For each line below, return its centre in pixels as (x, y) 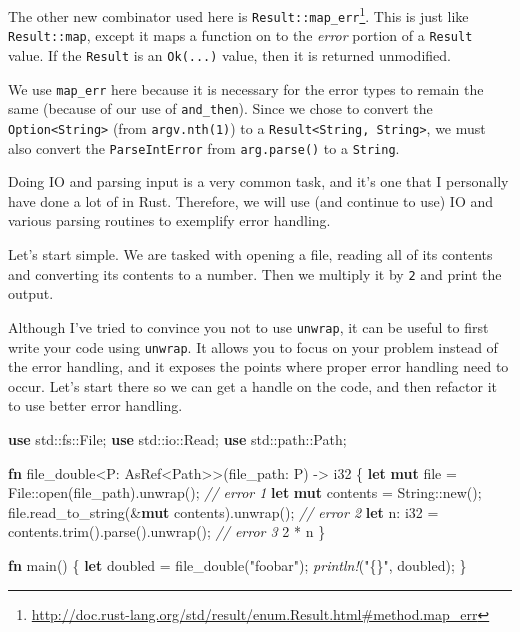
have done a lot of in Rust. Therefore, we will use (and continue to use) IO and (251, 200)
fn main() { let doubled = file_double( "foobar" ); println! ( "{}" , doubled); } (237, 564)
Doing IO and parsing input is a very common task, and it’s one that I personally (258, 181)
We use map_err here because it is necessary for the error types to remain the (246, 88)
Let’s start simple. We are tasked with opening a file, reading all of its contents (250, 254)
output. (31, 293)
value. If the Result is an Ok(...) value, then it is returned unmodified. (229, 54)
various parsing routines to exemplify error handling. (169, 220)
